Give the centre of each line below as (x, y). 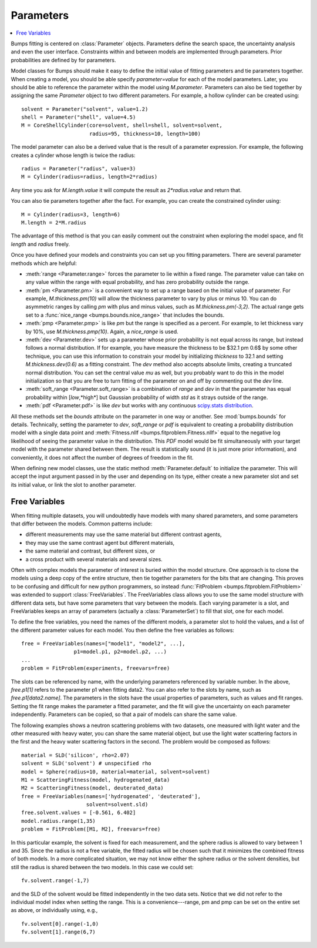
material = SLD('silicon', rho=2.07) (76, 755)
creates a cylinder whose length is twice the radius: (73, 155)
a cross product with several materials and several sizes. (94, 559)
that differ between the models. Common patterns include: (82, 524)
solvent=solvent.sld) (117, 805)
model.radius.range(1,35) (59, 821)
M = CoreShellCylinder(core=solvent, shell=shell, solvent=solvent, (122, 125)
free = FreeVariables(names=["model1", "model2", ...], (103, 644)
